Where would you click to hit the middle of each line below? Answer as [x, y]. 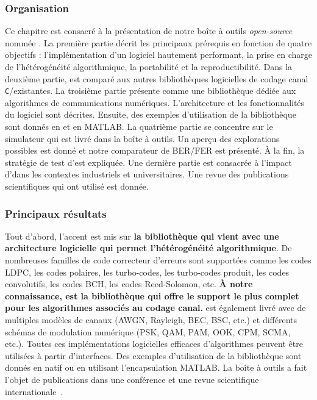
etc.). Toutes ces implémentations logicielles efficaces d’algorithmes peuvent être [154, 344]
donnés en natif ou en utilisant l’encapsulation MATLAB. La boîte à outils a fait [156, 367]
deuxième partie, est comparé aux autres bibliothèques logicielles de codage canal [157, 78]
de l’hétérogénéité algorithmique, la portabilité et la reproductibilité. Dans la [149, 66]
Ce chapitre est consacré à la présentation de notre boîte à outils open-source [149, 31]
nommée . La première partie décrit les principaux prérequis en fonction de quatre [158, 42]
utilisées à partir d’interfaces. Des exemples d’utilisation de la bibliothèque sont [153, 355]
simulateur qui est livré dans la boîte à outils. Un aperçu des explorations [142, 138]
